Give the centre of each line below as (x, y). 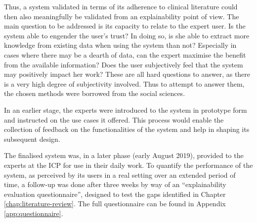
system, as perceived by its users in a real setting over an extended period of (120, 174)
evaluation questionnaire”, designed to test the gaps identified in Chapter (115, 194)
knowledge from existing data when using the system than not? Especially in (120, 45)
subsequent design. (32, 139)
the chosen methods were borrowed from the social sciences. (95, 93)
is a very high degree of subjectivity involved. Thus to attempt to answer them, (124, 83)
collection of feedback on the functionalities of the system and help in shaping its (127, 129)
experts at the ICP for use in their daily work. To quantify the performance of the (128, 165)
